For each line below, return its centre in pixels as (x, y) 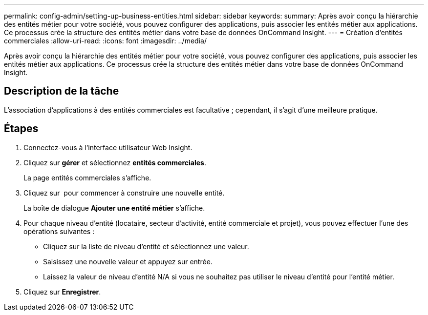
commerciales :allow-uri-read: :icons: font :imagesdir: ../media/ (105, 41)
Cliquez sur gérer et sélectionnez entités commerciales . (115, 162)
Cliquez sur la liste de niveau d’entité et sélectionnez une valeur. (146, 246)
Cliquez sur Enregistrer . (62, 292)
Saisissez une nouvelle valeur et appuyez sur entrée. (128, 261)
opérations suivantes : (59, 231)
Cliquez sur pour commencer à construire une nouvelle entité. (124, 193)
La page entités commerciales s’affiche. (87, 177)
